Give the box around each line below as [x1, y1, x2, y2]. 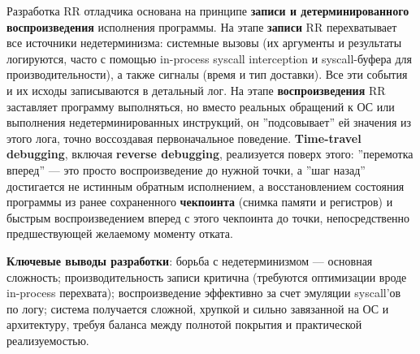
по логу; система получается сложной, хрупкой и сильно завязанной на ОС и [6, 300, 389, 317]
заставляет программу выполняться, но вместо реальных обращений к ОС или [6, 97, 395, 114]
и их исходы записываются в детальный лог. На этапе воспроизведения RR [6, 81, 386, 98]
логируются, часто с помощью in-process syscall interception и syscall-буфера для [6, 50, 412, 67]
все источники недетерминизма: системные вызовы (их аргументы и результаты [6, 34, 402, 51]
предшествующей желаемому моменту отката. [6, 225, 233, 242]
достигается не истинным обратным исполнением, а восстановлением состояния [6, 177, 405, 194]
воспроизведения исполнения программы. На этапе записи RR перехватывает [6, 18, 397, 35]
